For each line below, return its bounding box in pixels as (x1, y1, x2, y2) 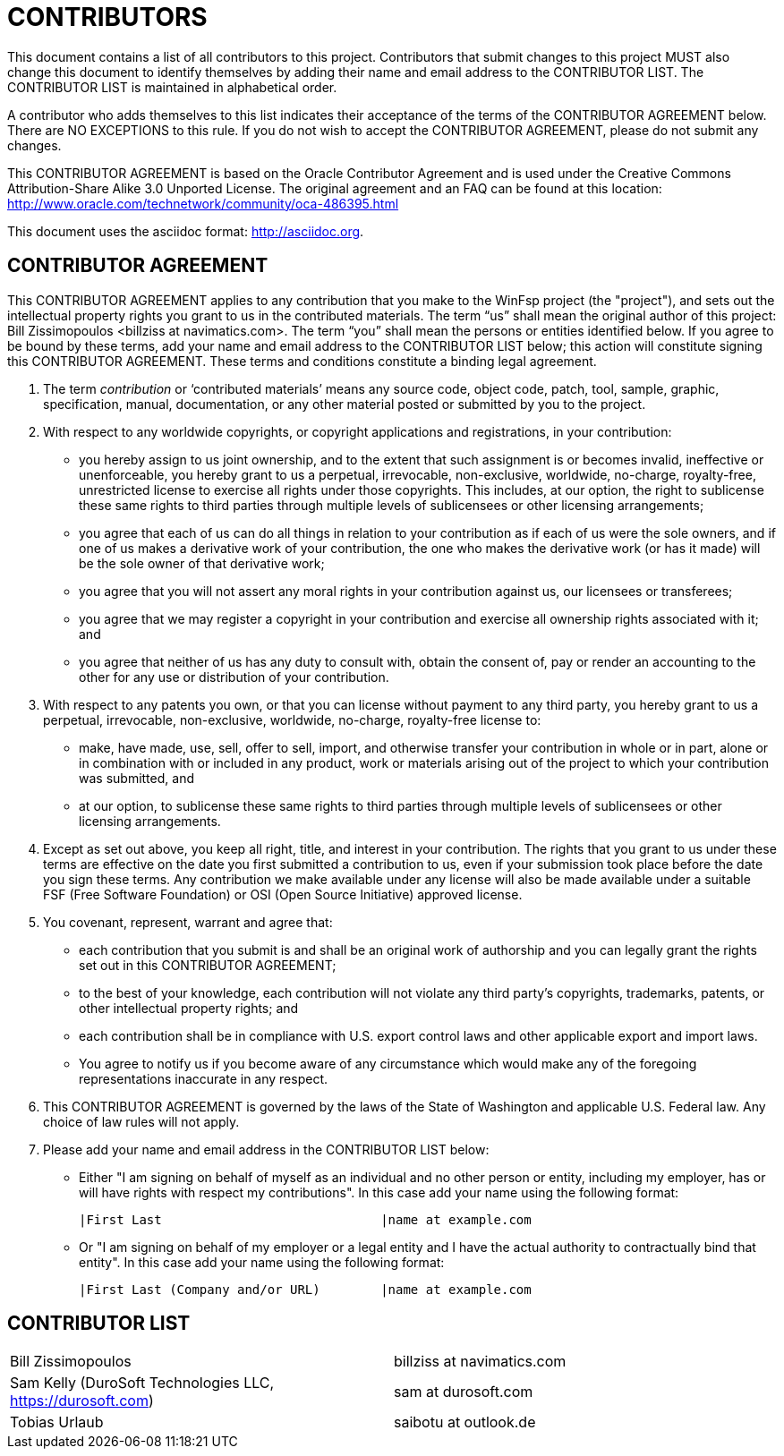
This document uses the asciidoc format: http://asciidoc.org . (7, 223, 364, 239)
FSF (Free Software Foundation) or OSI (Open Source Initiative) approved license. (43, 886, 523, 902)
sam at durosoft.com (394, 1383, 533, 1401)
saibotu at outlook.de (394, 1413, 536, 1432)
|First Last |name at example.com (79, 1212, 532, 1227)
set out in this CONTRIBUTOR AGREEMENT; (79, 957, 337, 973)
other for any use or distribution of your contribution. (79, 668, 389, 685)
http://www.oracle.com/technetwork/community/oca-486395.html (7, 195, 399, 211)
